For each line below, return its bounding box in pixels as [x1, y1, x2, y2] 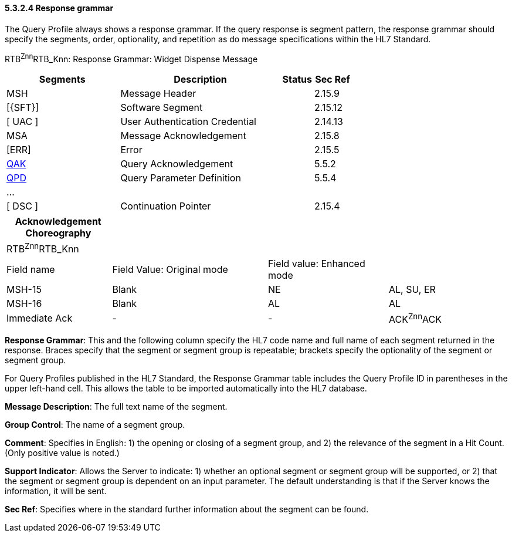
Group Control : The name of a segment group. [5, 419, 185, 430]
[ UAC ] [6, 116, 39, 128]
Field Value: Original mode [112, 263, 228, 275]
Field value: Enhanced [268, 257, 365, 269]
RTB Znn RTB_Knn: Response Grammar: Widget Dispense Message [5, 52, 258, 64]
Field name [6, 263, 55, 275]
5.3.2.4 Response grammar [5, 3, 114, 13]
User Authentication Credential [120, 116, 256, 128]
